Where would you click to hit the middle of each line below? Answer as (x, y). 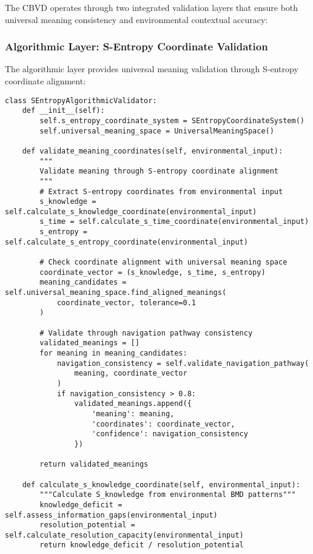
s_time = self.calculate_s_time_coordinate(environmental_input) (174, 222)
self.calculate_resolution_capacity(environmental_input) (124, 535)
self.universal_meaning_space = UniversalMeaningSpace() (157, 131)
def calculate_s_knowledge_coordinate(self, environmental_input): (161, 485)
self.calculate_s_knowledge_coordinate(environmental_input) (131, 211)
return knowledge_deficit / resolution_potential (142, 545)
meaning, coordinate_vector (131, 373)
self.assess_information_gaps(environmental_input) (111, 515)
